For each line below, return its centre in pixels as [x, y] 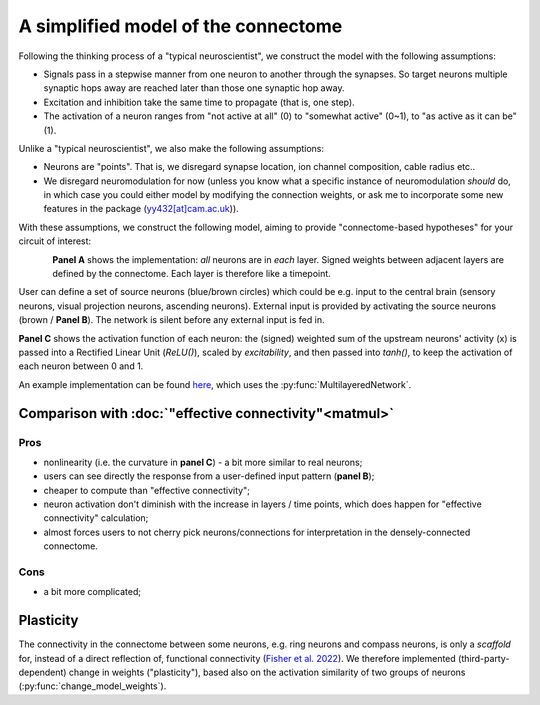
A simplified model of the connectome [180, 26]
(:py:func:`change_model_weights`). [92, 686]
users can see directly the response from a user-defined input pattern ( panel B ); [209, 476]
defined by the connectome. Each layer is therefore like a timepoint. [192, 274]
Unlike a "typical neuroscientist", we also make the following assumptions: [171, 148]
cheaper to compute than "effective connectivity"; [146, 490]
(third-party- [484, 658]
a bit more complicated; [92, 592]
